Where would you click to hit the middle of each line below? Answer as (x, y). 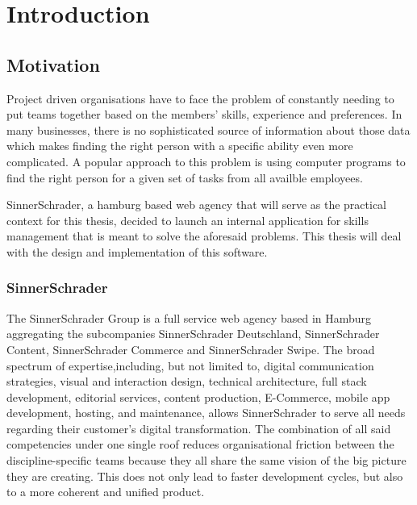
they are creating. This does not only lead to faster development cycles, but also (205, 476)
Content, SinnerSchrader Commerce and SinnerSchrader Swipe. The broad (191, 349)
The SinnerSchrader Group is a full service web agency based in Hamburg (189, 317)
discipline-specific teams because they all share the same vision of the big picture (206, 460)
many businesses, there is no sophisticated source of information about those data (208, 129)
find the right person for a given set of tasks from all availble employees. (185, 177)
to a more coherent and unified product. (106, 492)
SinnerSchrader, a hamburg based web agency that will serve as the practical (197, 205)
